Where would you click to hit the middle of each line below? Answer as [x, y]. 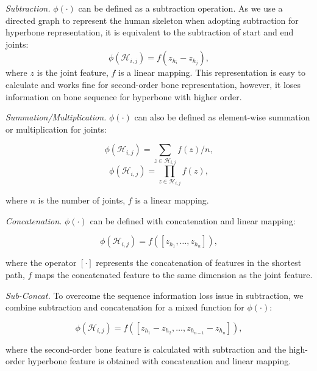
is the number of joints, [82, 200]
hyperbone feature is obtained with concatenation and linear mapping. [159, 361]
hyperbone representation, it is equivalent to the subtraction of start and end [150, 32]
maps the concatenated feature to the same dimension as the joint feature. [174, 275]
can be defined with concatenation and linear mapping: [193, 220]
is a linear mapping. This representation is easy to [212, 72]
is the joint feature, [73, 72]
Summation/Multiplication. [56, 117]
